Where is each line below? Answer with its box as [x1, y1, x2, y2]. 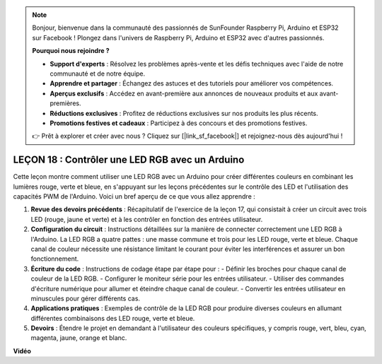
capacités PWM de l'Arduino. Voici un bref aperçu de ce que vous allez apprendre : [13, 192, 256, 201]
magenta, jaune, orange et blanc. [30, 334, 127, 342]
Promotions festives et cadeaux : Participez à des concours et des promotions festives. [50, 119, 308, 127]
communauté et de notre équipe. [50, 69, 146, 78]
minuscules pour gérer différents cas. [30, 294, 141, 303]
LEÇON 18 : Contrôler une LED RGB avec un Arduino [13, 154, 245, 166]
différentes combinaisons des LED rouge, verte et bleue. [30, 314, 195, 322]
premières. [50, 99, 81, 107]
